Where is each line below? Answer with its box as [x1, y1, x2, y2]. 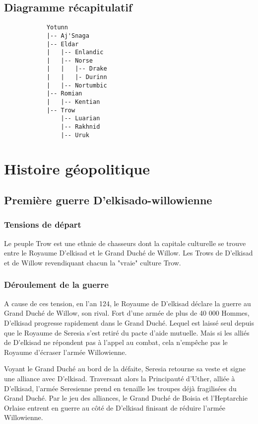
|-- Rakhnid [61, 123, 100, 131]
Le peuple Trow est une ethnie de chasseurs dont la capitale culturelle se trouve [4, 238, 246, 248]
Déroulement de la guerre [4, 278, 109, 291]
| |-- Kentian [46, 98, 100, 106]
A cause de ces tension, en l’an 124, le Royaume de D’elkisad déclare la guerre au [4, 298, 251, 308]
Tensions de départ [4, 218, 81, 231]
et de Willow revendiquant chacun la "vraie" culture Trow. [4, 257, 181, 267]
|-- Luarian [61, 115, 100, 122]
